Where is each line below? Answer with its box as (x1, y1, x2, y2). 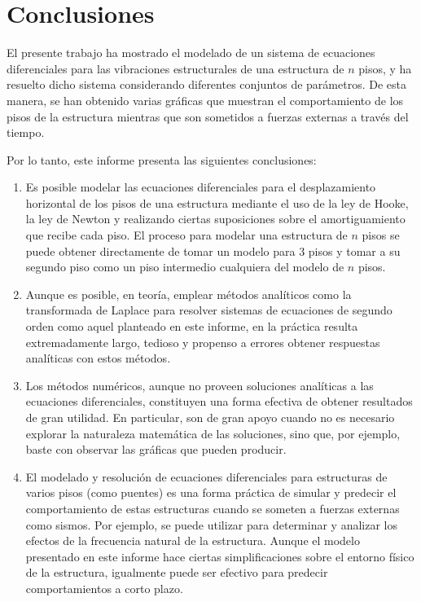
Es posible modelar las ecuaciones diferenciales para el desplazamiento (25, 178, 376, 196)
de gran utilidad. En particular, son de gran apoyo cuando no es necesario (25, 409, 395, 425)
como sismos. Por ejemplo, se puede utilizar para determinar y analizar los (25, 516, 397, 533)
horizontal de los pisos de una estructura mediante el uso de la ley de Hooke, (25, 194, 409, 211)
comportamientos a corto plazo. (25, 579, 183, 596)
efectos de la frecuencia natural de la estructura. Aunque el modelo (25, 532, 360, 549)
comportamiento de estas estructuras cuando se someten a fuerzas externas (25, 499, 400, 516)
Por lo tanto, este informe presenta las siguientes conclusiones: (7, 151, 317, 168)
